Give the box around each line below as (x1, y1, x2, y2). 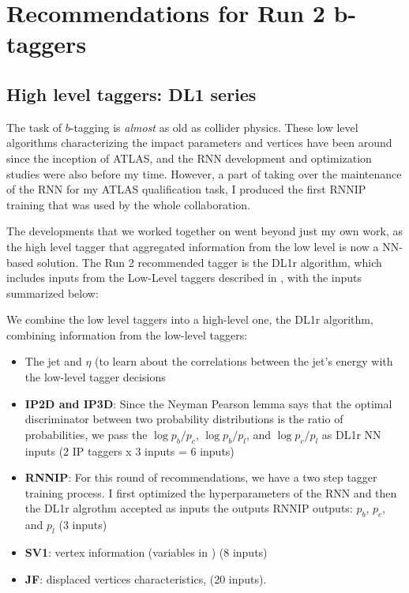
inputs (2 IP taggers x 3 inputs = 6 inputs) (24, 442, 235, 459)
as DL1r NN (321, 426, 381, 442)
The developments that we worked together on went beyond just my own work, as (6, 223, 403, 239)
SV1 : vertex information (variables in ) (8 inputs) (24, 544, 268, 561)
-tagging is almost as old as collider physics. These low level (69, 118, 358, 135)
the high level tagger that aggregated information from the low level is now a (6, 238, 379, 254)
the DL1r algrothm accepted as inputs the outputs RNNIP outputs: (24, 500, 353, 516)
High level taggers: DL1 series (6, 81, 257, 106)
